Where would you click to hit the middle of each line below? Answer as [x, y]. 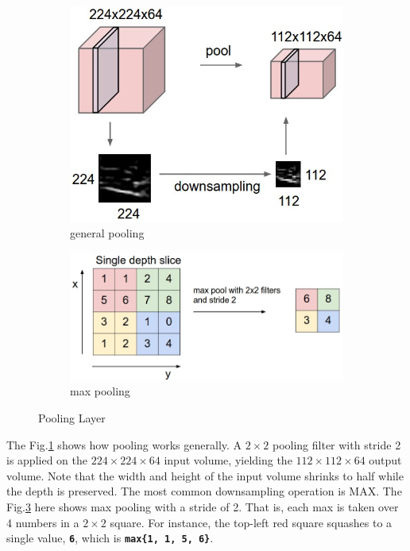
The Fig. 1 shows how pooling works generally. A [124, 444]
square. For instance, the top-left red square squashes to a [251, 522]
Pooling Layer [72, 417]
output [385, 460]
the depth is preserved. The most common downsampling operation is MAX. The [204, 491]
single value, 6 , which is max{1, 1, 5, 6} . [110, 538]
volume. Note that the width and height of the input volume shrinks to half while [205, 475]
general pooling [107, 233]
